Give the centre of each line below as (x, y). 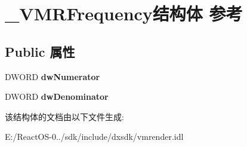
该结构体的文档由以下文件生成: (64, 116)
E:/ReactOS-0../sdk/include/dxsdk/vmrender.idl (94, 137)
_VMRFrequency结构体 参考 (124, 13)
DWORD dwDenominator (57, 97)
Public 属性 (40, 51)
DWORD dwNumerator (53, 76)
